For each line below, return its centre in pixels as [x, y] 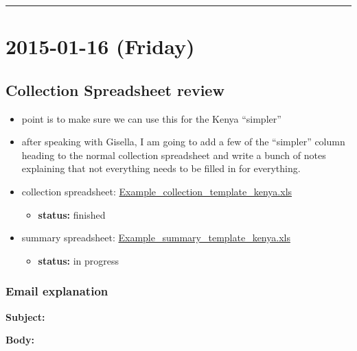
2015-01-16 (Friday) [100, 46]
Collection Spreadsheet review [115, 89]
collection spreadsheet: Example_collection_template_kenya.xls [157, 191]
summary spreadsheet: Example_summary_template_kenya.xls [156, 238]
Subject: [25, 316]
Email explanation [57, 291]
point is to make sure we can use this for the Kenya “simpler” [151, 118]
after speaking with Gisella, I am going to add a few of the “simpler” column [183, 142]
